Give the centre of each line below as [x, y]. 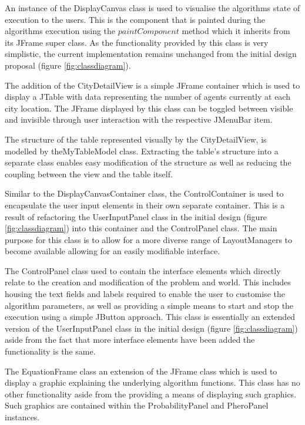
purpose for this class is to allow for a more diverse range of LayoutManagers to [149, 239]
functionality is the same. [50, 351]
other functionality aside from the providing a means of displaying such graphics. [151, 394]
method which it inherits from [236, 31]
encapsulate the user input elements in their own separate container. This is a [145, 205]
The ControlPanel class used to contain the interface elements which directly [143, 270]
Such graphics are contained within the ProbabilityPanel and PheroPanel [137, 405]
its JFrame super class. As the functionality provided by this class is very [137, 42]
